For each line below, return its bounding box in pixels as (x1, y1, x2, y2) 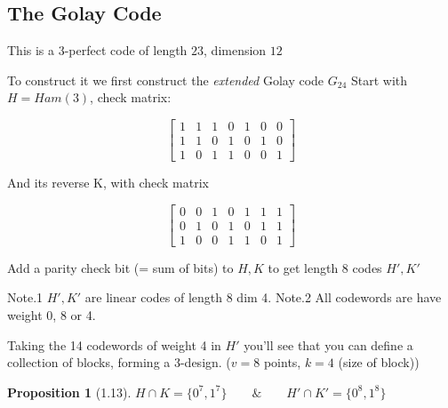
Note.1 (7, 288, 44, 307)
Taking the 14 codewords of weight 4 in (7, 335, 221, 354)
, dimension (204, 41, 267, 60)
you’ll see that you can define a (244, 335, 413, 354)
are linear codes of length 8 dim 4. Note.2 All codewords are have (84, 288, 442, 307)
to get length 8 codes (268, 258, 382, 276)
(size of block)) (338, 353, 420, 372)
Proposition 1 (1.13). (7, 382, 132, 401)
